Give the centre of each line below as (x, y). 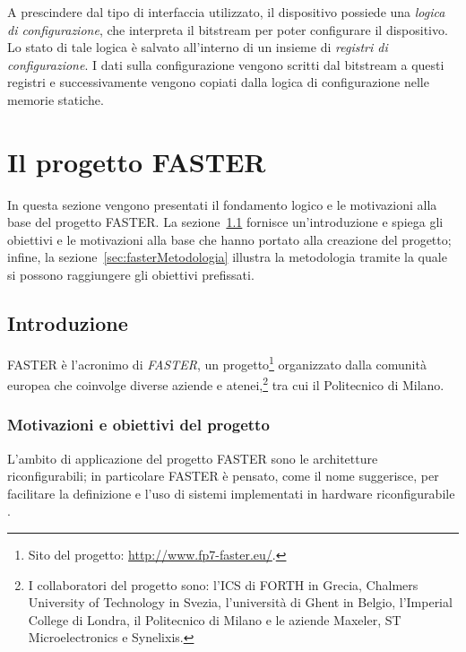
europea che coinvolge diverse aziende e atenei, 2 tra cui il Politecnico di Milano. (226, 383)
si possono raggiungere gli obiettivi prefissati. (131, 275)
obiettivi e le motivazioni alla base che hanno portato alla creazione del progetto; (229, 239)
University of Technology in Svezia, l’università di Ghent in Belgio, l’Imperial (240, 602)
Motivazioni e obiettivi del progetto (138, 425)
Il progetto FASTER (137, 161)
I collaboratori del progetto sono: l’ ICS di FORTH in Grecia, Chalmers (223, 584)
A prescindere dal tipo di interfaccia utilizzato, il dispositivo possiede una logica (226, 12)
